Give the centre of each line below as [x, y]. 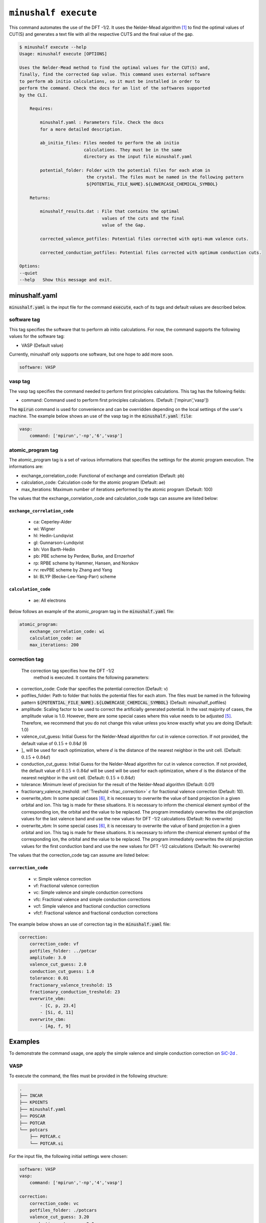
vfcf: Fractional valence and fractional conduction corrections [96, 913]
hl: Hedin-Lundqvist [53, 536]
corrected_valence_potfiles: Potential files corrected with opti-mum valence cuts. [144, 239]
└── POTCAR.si [46, 1143]
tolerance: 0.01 [49, 978]
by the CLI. [34, 95]
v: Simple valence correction [62, 879]
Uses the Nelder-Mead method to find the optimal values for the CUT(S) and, [115, 68]
